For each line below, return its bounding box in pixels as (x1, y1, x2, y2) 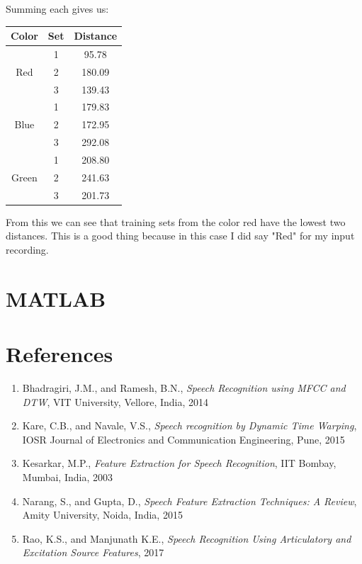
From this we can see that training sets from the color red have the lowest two (6, 214, 346, 229)
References (6, 339, 113, 368)
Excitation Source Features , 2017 (22, 545, 164, 560)
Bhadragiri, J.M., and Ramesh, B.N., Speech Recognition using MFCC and (22, 380, 346, 395)
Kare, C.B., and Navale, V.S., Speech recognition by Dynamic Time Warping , (22, 418, 357, 433)
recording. (6, 242, 49, 256)
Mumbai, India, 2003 (22, 470, 113, 485)
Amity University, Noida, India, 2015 (22, 507, 183, 522)
